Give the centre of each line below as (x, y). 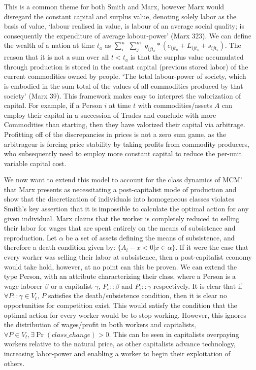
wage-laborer (23, 286)
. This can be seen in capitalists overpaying (174, 334)
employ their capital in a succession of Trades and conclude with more (110, 115)
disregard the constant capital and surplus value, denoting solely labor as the (120, 16)
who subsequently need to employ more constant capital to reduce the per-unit (123, 153)
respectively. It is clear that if (198, 286)
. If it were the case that (212, 247)
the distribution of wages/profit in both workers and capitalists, (100, 324)
